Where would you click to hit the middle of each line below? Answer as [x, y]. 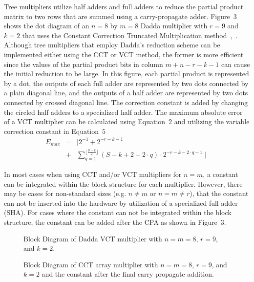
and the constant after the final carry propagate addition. [128, 274]
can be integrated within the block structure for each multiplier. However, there [123, 184]
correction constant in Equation [52, 131]
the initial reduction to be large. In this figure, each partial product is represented [127, 74]
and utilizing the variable [212, 121]
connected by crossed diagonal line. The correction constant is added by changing [126, 102]
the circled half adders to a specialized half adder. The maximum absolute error [123, 112]
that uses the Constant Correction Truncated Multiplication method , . [130, 35]
